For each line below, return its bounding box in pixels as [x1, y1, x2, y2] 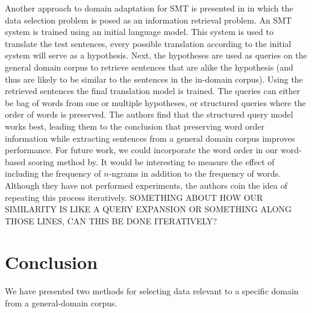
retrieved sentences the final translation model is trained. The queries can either [5, 84, 301, 97]
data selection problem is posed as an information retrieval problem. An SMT [5, 13, 292, 26]
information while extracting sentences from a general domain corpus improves [5, 131, 295, 144]
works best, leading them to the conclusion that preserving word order [5, 119, 265, 132]
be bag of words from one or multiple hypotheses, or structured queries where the [5, 96, 306, 109]
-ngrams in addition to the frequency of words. [108, 167, 281, 180]
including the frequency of [5, 167, 101, 180]
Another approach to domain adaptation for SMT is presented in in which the [5, 2, 293, 14]
